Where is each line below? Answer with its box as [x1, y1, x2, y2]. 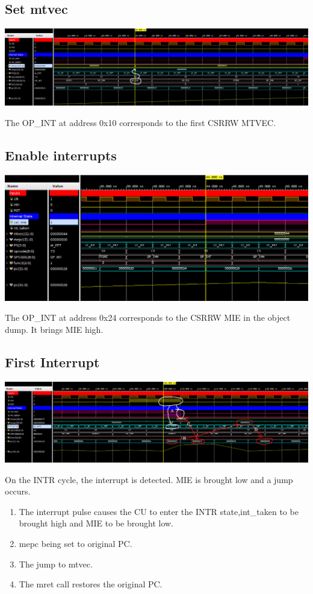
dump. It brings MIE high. [5, 323, 104, 335]
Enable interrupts [5, 145, 117, 164]
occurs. [5, 485, 31, 498]
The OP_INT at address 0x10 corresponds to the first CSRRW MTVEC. [5, 116, 276, 128]
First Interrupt [5, 352, 100, 371]
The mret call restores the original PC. [19, 578, 163, 590]
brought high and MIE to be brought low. [19, 517, 174, 529]
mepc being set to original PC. [19, 537, 132, 550]
